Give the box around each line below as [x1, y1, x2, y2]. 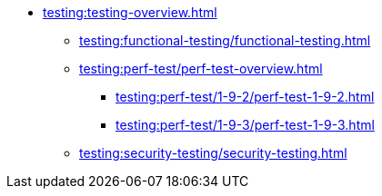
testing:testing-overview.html [43, 5, 217, 20]
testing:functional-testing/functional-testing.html [79, 33, 371, 48]
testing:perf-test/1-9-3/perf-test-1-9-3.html [116, 117, 375, 132]
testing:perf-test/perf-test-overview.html [79, 61, 323, 76]
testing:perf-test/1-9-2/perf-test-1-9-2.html [116, 89, 375, 104]
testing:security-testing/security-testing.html [79, 145, 347, 161]
